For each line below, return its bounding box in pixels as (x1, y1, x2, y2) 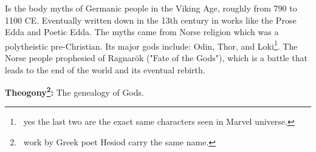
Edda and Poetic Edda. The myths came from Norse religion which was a (5, 25, 279, 38)
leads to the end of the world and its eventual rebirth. (5, 63, 205, 76)
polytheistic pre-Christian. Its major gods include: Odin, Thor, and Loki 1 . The (5, 38, 298, 52)
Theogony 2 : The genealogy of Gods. (5, 84, 144, 98)
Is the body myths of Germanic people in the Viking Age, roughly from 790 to (5, 2, 297, 14)
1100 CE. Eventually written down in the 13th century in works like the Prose (5, 13, 297, 26)
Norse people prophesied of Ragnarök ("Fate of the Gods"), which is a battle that (5, 51, 307, 64)
